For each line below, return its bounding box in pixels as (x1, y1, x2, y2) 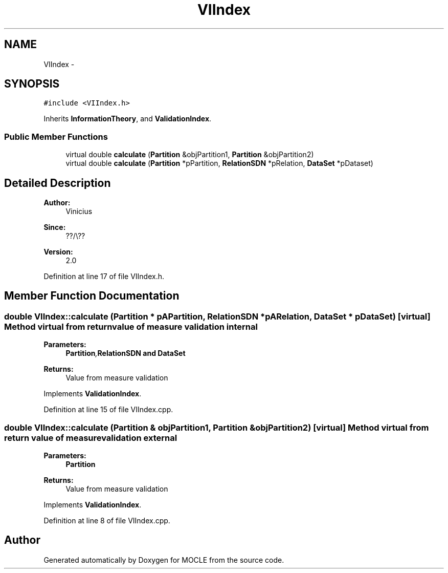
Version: (43, 247, 73, 257)
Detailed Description (4, 176, 111, 189)
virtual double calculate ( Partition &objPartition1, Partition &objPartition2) (65, 150, 314, 159)
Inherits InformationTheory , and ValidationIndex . (43, 114, 212, 123)
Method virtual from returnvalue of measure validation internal (4, 321, 258, 332)
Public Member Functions (4, 131, 108, 142)
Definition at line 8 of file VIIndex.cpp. (43, 516, 170, 525)
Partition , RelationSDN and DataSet (65, 349, 186, 358)
